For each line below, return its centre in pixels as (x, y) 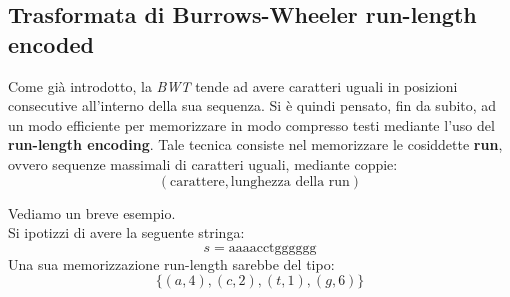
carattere (197, 181)
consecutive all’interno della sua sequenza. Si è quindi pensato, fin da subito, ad (252, 105)
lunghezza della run (290, 181)
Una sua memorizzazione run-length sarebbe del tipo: (171, 263)
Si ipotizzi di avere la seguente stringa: (126, 232)
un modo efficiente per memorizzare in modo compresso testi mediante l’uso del (251, 124)
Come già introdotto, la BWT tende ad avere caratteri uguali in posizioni (233, 85)
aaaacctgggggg (272, 247)
